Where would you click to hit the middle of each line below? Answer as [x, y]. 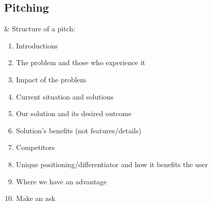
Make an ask [36, 198]
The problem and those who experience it [81, 62]
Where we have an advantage [61, 181]
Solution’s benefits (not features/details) [79, 130]
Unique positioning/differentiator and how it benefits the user [112, 164]
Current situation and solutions [65, 96]
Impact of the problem [51, 79]
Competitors [35, 147]
